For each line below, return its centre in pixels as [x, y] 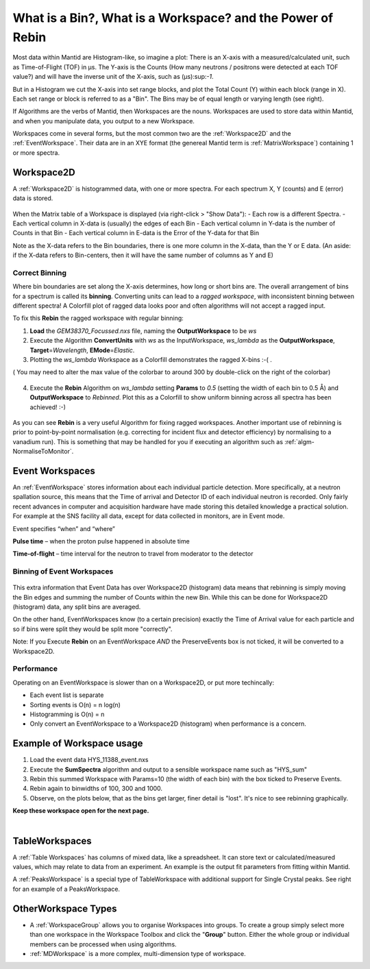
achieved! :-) [48, 407]
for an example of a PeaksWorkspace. [66, 889]
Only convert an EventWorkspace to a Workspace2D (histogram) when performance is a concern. [168, 724]
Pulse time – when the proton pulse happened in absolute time [101, 541]
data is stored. [33, 198]
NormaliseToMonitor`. [43, 452]
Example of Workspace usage [78, 744]
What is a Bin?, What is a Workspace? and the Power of [173, 18]
